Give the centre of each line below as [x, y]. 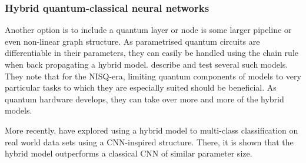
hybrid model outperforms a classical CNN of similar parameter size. [129, 153]
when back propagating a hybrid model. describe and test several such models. [147, 64]
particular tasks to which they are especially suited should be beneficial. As [141, 87]
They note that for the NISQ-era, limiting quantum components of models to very [153, 76]
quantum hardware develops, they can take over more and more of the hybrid [144, 99]
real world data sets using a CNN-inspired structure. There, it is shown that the [149, 142]
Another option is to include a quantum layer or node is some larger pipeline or [148, 30]
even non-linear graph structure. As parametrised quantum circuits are [132, 41]
